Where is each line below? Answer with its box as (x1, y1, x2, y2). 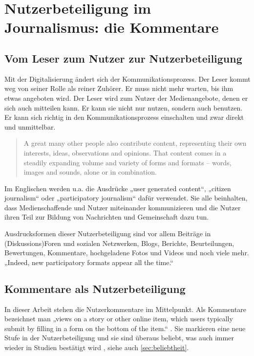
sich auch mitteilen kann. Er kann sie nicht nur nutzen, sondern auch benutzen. (4, 102, 243, 112)
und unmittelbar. (4, 121, 56, 132)
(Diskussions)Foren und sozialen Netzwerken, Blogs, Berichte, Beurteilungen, (4, 238, 234, 248)
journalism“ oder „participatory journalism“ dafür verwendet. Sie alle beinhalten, (4, 193, 248, 203)
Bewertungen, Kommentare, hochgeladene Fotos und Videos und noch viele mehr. (4, 247, 249, 258)
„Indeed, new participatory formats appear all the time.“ (4, 257, 173, 267)
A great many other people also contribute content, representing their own (23, 138, 247, 148)
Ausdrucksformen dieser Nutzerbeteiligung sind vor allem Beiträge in (4, 228, 211, 239)
